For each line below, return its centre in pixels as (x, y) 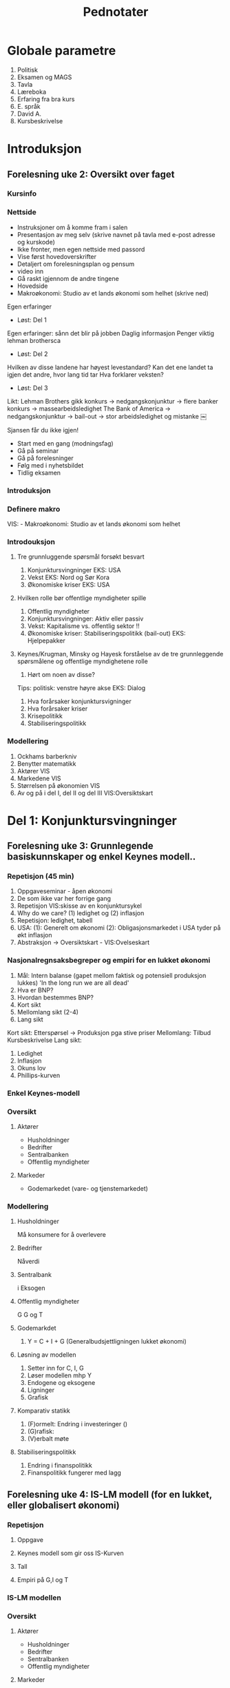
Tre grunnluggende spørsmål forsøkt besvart (81, 557)
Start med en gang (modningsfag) (65, 443)
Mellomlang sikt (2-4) (48, 1012)
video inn (30, 271)
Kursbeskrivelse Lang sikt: (44, 1040)
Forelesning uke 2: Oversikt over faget (91, 174)
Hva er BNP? (35, 990)
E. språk (29, 106)
